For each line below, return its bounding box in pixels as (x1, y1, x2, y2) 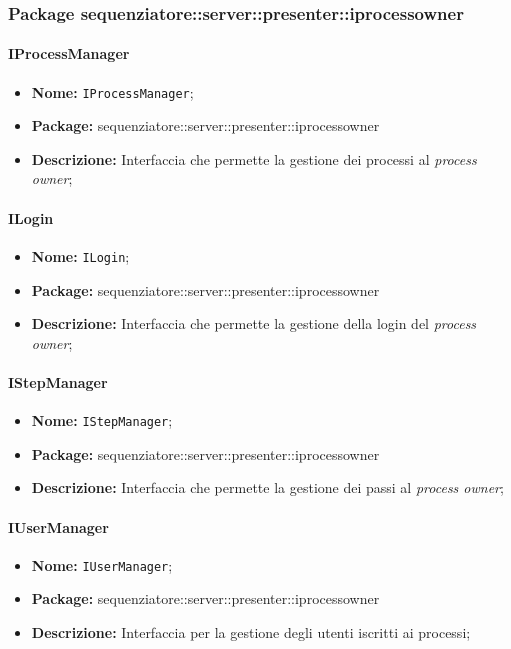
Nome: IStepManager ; (31, 410, 173, 431)
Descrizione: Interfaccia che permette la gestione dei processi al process (31, 148, 477, 169)
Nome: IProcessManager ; (31, 81, 194, 102)
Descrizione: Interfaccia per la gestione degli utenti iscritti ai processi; (31, 622, 471, 642)
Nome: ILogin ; (31, 245, 130, 266)
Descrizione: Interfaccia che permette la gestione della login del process (31, 313, 477, 334)
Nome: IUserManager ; (31, 554, 173, 575)
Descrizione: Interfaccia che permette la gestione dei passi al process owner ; (31, 477, 504, 498)
